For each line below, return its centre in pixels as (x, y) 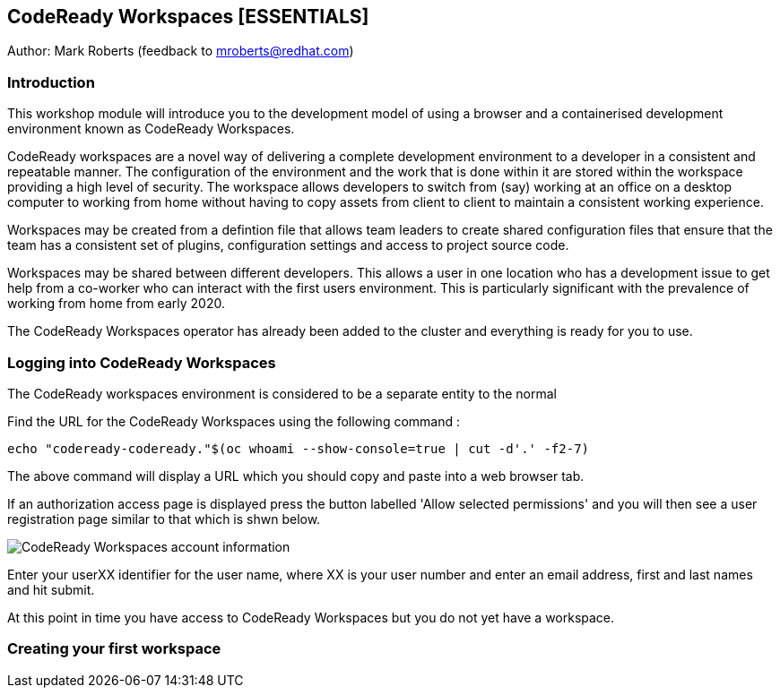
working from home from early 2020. (116, 304)
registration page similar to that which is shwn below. (164, 519)
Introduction (51, 82)
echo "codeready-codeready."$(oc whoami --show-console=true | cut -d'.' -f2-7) (299, 448)
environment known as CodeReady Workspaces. (151, 129)
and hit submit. (51, 589)
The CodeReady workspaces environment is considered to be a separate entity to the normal (282, 393)
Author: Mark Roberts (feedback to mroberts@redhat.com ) (181, 51)
